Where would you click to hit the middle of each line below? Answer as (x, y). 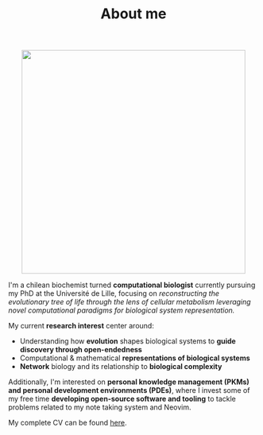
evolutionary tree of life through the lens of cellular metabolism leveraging (130, 302)
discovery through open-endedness (81, 350)
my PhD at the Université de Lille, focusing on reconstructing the (114, 293)
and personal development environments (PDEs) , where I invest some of (129, 390)
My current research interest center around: (81, 326)
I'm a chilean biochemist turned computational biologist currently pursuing (132, 285)
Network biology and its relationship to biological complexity (121, 367)
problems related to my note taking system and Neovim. (100, 407)
